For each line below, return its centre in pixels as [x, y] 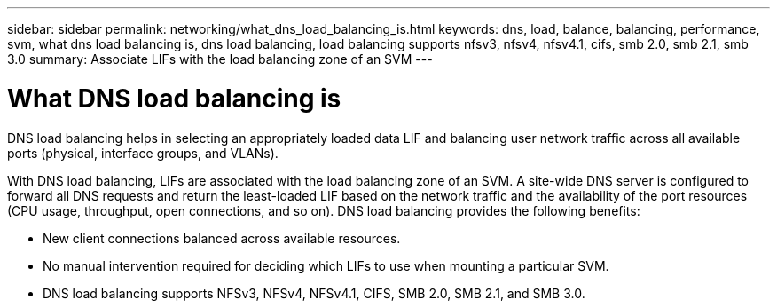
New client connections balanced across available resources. [222, 238]
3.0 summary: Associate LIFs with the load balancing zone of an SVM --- [220, 59]
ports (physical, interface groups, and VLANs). [143, 153]
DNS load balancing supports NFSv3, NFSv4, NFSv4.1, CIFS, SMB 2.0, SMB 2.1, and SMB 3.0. [314, 293]
